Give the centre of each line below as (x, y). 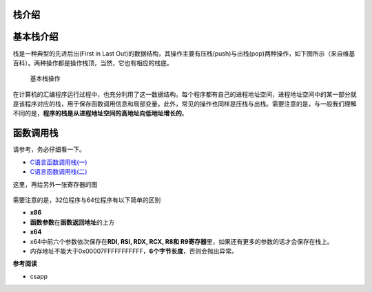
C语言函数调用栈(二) (59, 172)
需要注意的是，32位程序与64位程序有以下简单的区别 (87, 200)
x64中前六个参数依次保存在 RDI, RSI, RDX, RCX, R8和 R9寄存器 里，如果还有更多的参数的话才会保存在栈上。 (182, 241)
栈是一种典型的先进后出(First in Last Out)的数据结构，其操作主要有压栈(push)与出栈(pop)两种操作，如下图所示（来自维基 (184, 53)
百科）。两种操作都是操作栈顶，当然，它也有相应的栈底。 (93, 63)
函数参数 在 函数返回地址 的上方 (72, 222)
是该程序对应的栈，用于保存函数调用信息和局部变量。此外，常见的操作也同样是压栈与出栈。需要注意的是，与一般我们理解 (185, 104)
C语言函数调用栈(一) (59, 162)
